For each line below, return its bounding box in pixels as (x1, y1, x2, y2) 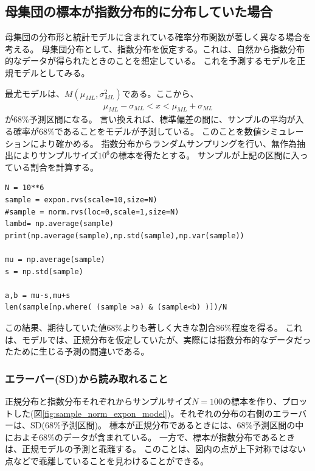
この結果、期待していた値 (5, 320, 107, 333)
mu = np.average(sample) (5, 255, 105, 264)
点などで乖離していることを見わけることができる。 (5, 454, 209, 467)
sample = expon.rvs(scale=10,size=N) (5, 195, 157, 204)
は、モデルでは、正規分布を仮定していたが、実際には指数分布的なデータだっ (5, 333, 311, 345)
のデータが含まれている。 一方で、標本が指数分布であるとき (54, 430, 296, 443)
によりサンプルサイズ (13, 149, 98, 161)
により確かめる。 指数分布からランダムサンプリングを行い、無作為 (30, 136, 297, 149)
